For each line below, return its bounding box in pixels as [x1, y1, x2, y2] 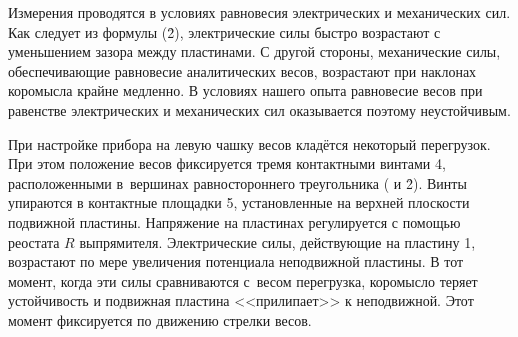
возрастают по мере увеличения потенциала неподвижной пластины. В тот [8, 251, 464, 272]
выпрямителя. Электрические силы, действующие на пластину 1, [79, 231, 476, 252]
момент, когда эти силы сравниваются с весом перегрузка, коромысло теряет [8, 270, 478, 291]
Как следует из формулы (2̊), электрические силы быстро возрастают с [8, 21, 441, 42]
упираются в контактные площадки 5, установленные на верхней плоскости [8, 192, 470, 213]
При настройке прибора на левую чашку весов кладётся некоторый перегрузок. [8, 133, 491, 154]
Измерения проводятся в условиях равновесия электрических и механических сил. [8, 2, 511, 22]
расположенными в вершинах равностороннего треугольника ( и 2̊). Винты [8, 172, 467, 193]
